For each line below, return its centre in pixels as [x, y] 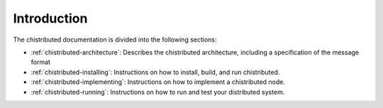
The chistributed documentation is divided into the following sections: [115, 40]
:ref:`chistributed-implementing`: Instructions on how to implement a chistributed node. [158, 82]
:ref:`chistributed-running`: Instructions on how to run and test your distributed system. [158, 92]
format [41, 62]
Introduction [50, 18]
